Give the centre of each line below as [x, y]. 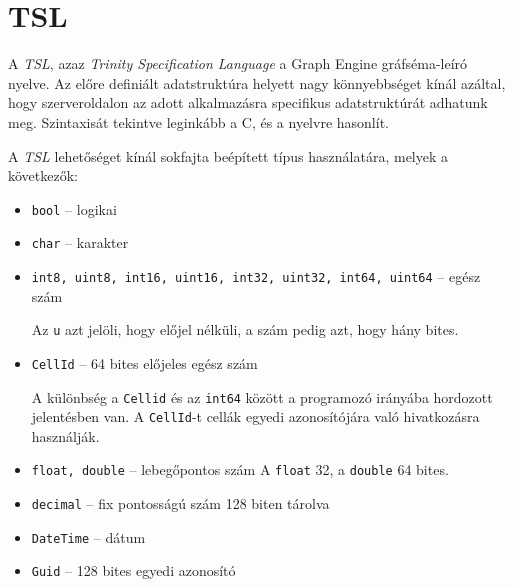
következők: [43, 175]
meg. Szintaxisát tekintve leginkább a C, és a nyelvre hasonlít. [198, 121]
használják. [65, 435]
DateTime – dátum [88, 536]
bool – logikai [74, 208]
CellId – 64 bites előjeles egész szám [144, 362]
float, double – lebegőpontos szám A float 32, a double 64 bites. [240, 469]
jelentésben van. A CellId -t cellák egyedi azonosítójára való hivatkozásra [255, 416]
